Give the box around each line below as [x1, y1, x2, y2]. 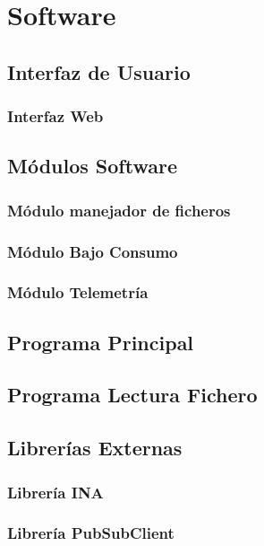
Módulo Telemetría [7, 281, 149, 304]
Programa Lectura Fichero [7, 381, 258, 409]
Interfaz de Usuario [7, 57, 191, 85]
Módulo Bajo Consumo [7, 240, 178, 262]
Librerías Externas [7, 434, 183, 462]
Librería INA [7, 480, 104, 503]
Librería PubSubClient [7, 522, 175, 544]
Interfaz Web [7, 105, 104, 128]
